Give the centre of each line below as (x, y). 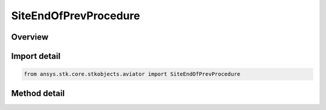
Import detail (36, 56)
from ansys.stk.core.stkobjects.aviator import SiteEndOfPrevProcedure (132, 74)
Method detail (38, 93)
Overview (30, 37)
